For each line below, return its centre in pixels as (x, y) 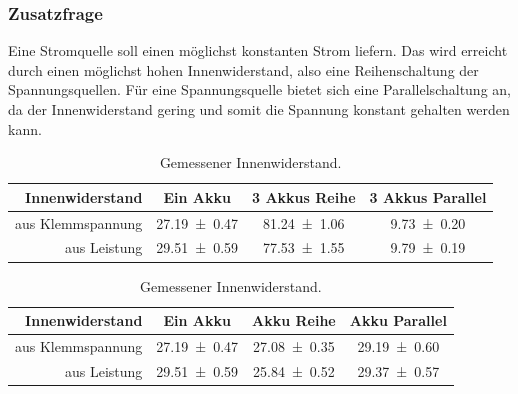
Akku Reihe (294, 320)
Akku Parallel (398, 320)
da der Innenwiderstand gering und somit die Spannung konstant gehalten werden (259, 109)
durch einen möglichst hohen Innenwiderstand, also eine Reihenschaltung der (243, 69)
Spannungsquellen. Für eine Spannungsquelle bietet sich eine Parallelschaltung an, (259, 89)
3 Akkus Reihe (304, 196)
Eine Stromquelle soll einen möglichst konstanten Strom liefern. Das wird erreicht (258, 50)
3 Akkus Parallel (428, 196)
